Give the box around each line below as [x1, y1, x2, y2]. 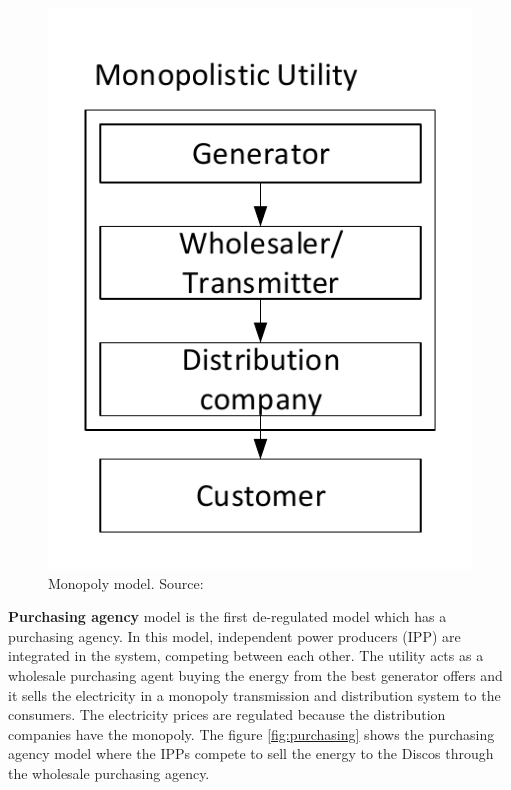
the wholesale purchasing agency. [8, 762, 210, 783]
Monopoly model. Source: [48, 572, 204, 593]
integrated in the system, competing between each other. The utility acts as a [8, 645, 484, 666]
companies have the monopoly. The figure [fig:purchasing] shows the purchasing [8, 723, 495, 744]
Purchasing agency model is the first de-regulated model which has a [8, 606, 447, 627]
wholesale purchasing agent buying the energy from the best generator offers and [8, 665, 503, 686]
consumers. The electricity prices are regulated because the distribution [8, 704, 446, 725]
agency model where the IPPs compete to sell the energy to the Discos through [8, 743, 494, 764]
